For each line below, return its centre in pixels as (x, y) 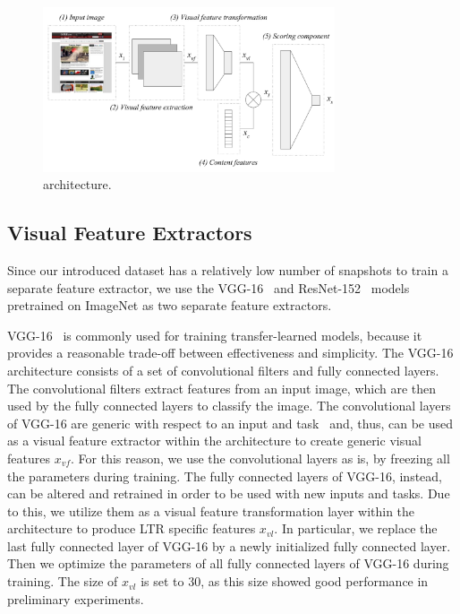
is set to (162, 581)
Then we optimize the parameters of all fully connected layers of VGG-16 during (228, 563)
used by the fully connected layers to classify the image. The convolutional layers (229, 406)
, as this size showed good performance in (315, 581)
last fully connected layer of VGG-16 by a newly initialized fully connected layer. (229, 545)
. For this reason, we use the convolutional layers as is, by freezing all (260, 458)
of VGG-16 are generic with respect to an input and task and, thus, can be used (230, 423)
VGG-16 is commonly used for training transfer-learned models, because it (215, 335)
